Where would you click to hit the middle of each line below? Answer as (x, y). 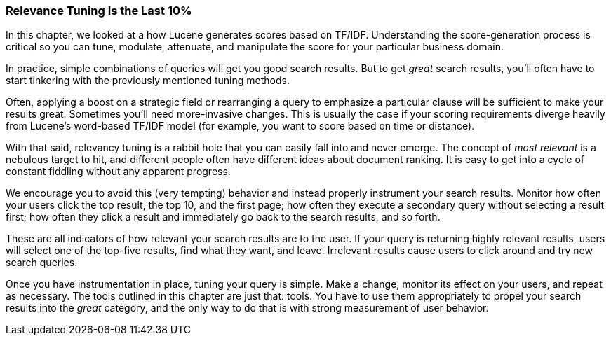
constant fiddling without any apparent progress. (118, 172)
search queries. (42, 263)
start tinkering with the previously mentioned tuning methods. (148, 81)
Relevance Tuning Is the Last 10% (99, 11)
